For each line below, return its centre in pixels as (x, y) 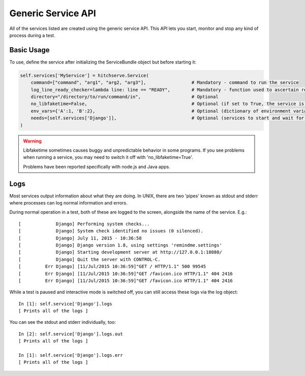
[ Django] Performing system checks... (84, 224)
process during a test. (32, 35)
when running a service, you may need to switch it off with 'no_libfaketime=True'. (108, 157)
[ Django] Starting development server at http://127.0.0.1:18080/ (120, 252)
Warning (32, 141)
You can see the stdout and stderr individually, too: (63, 322)
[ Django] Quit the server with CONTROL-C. (89, 259)
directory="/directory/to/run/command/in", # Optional (125, 97)
